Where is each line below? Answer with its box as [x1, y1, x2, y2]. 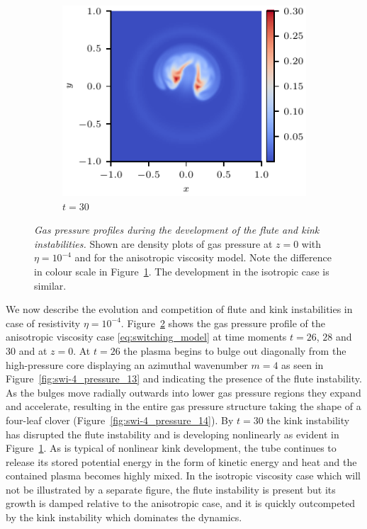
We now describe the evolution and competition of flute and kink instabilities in [6, 302, 353, 317]
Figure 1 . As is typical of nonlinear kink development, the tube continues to [6, 440, 337, 455]
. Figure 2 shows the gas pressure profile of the [120, 315, 325, 330]
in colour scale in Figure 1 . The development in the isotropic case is [34, 263, 329, 278]
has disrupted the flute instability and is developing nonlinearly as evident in [6, 426, 339, 441]
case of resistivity [6, 315, 81, 330]
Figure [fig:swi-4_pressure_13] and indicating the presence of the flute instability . [6, 371, 362, 386]
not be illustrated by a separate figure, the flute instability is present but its [6, 482, 336, 496]
